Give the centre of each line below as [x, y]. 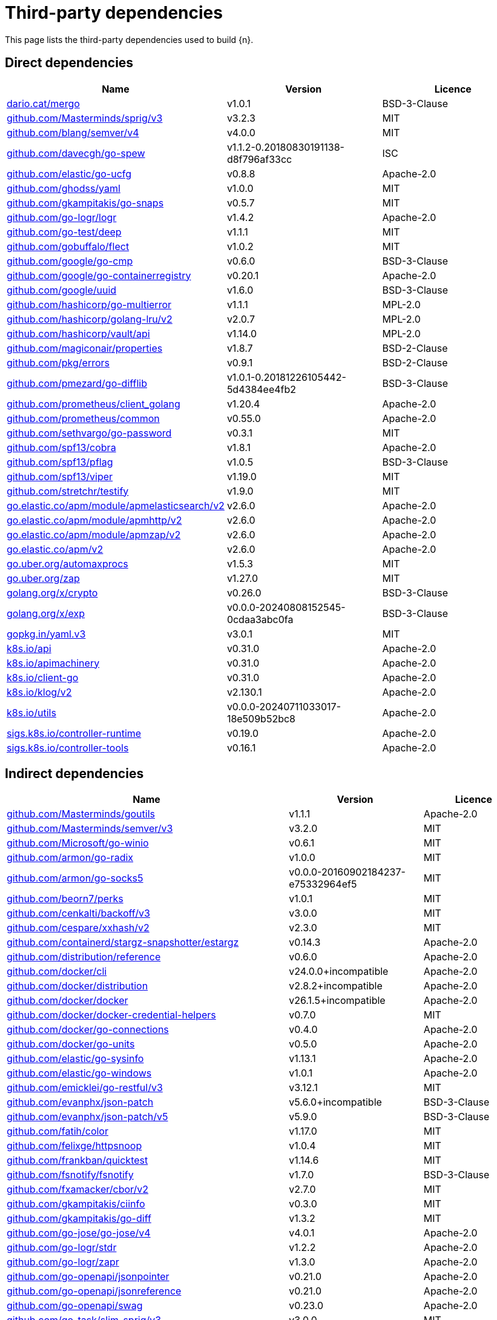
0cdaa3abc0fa [260, 619]
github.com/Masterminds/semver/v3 [90, 829]
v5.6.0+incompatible [335, 1102]
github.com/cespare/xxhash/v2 [78, 928]
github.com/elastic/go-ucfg [69, 173]
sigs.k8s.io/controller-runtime [74, 733]
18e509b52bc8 [261, 718]
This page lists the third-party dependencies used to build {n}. [129, 39]
